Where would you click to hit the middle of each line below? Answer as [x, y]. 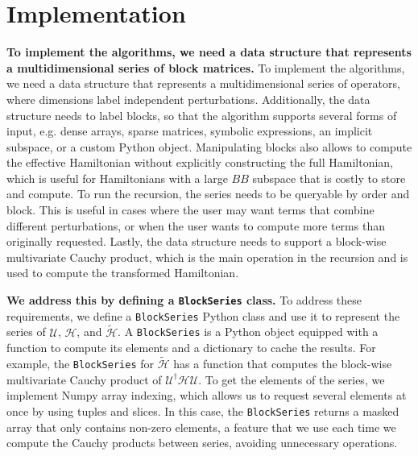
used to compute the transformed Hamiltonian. [123, 273]
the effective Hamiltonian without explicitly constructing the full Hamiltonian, [200, 162]
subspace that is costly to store [329, 178]
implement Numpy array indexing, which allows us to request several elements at [207, 395]
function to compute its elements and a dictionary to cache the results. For [191, 348]
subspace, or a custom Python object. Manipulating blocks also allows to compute [209, 146]
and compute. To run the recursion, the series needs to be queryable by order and [208, 194]
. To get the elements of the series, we [292, 379]
